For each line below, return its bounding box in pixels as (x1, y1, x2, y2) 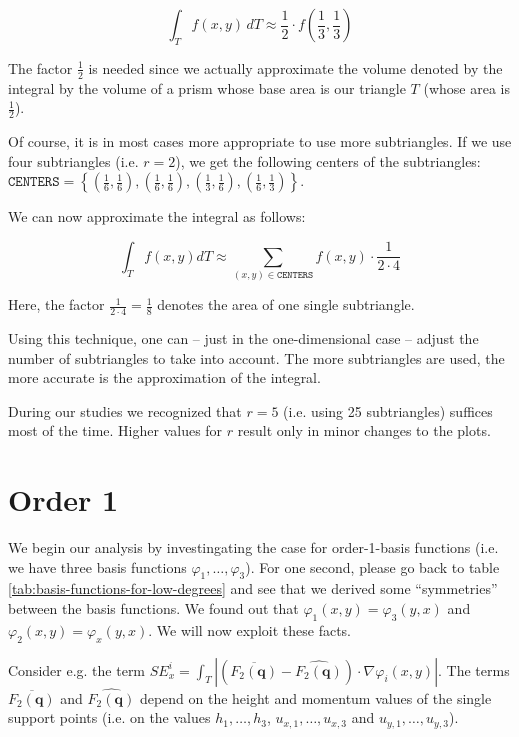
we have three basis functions (8, 556, 187, 577)
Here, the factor (8, 294, 105, 315)
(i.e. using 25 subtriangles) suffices (283, 400, 493, 421)
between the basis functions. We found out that (8, 598, 299, 619)
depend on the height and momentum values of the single (139, 687, 492, 708)
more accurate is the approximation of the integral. (8, 367, 321, 388)
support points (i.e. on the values (8, 707, 211, 728)
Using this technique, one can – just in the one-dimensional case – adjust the (8, 327, 479, 348)
